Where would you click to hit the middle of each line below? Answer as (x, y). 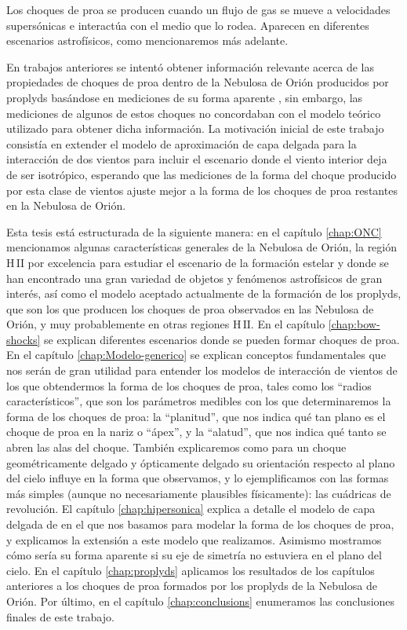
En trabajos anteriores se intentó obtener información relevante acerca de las (190, 66)
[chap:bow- (354, 324)
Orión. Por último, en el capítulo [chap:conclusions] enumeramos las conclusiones (201, 601)
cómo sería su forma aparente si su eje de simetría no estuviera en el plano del (194, 555)
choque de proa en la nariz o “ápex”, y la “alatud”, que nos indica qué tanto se (196, 432)
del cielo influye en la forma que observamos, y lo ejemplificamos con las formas (198, 478)
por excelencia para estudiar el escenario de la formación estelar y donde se (208, 262)
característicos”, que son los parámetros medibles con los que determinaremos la (199, 401)
